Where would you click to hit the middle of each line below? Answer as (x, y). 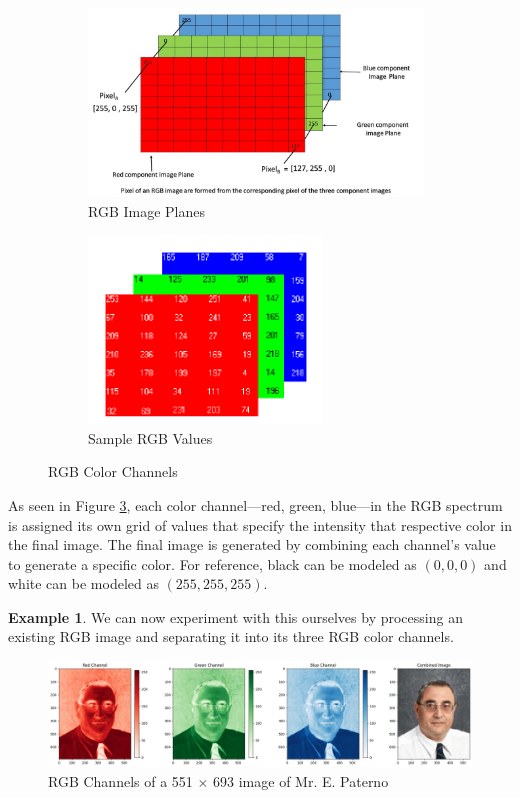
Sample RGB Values (150, 437)
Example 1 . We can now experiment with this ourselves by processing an (235, 616)
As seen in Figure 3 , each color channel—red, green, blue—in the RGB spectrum (255, 504)
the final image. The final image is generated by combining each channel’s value (252, 544)
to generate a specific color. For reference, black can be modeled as (212, 563)
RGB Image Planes (147, 210)
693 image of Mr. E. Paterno (301, 780)
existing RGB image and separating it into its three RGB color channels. (231, 636)
